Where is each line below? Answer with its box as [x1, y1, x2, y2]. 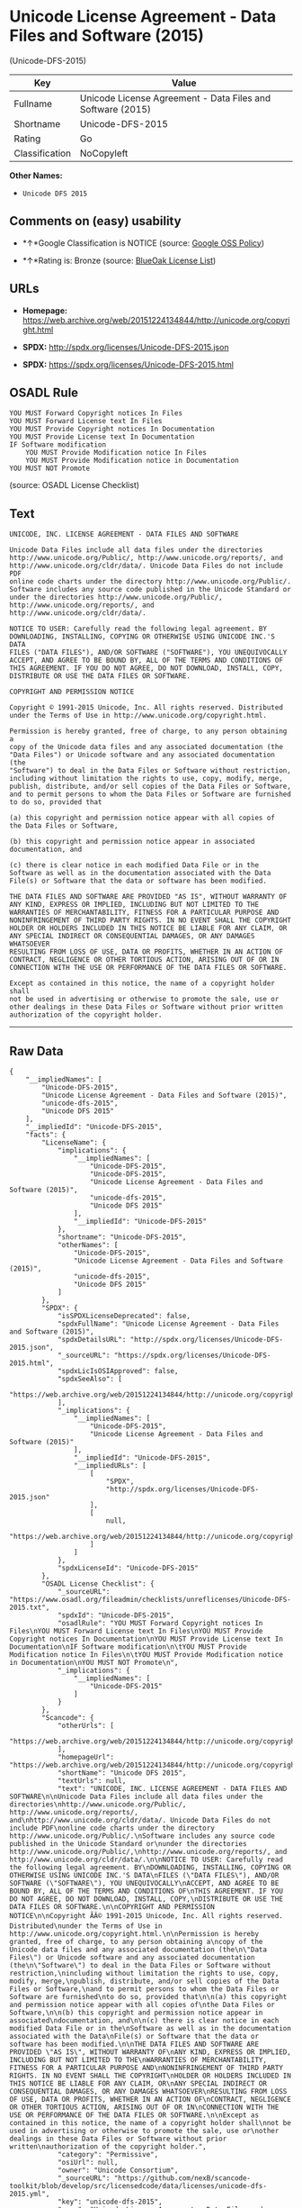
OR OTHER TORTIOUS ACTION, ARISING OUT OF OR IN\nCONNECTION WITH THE [9, 2103, 280, 2112]
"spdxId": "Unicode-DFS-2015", [57, 1611, 175, 1620]
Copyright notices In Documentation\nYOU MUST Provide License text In [9, 1634, 283, 1643]
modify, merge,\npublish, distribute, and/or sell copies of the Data [9, 1977, 280, 1986]
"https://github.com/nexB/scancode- [113, 2174, 252, 2183]
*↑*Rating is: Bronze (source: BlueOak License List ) [22, 255, 217, 266]
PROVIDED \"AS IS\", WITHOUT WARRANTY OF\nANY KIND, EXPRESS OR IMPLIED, [9, 2048, 292, 2057]
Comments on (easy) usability [9, 213, 182, 229]
